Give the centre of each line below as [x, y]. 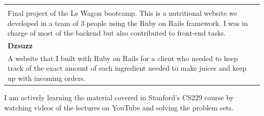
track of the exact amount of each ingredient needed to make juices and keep [127, 68]
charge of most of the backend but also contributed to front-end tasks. [117, 33]
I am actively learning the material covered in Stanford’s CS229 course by [119, 97]
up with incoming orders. [47, 78]
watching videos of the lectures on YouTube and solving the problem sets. [119, 107]
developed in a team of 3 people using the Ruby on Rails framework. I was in [128, 23]
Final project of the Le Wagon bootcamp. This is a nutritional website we [123, 13]
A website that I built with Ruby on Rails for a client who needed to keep [123, 58]
